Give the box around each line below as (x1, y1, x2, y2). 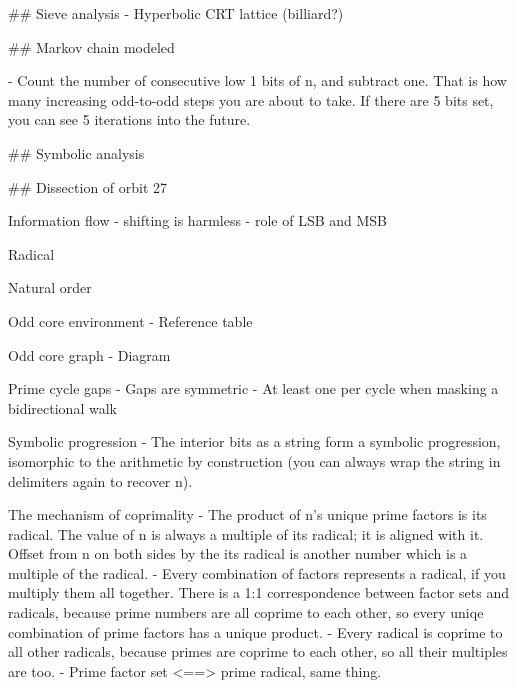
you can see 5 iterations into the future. (8, 109, 251, 130)
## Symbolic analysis (8, 142, 145, 163)
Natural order (8, 277, 92, 298)
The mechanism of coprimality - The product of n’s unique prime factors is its (8, 504, 487, 525)
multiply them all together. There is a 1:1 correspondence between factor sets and (8, 582, 509, 603)
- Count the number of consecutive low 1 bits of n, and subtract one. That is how (8, 70, 507, 91)
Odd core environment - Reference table (8, 310, 253, 331)
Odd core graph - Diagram (8, 344, 171, 365)
